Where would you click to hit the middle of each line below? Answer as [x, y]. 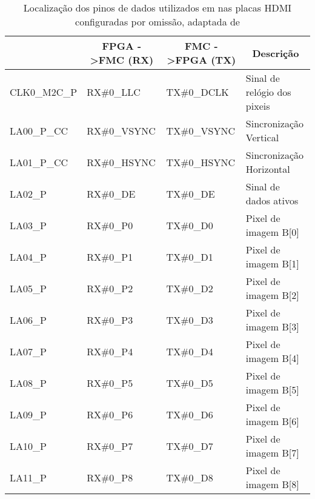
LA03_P [28, 225]
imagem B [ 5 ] [272, 390]
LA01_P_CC [39, 162]
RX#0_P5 [110, 383]
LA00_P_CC [39, 130]
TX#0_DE [191, 193]
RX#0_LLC [114, 92]
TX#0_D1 [190, 256]
